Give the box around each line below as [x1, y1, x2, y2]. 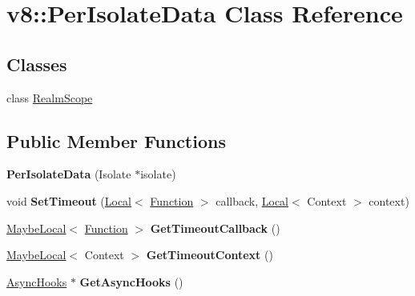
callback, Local [216, 192, 289, 209]
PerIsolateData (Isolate [6, 166, 131, 182]
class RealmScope [6, 89, 93, 106]
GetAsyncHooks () [79, 273, 183, 290]
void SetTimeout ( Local [6, 192, 131, 209]
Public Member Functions [6, 128, 226, 153]
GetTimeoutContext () [146, 246, 273, 263]
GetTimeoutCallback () [150, 219, 280, 236]
